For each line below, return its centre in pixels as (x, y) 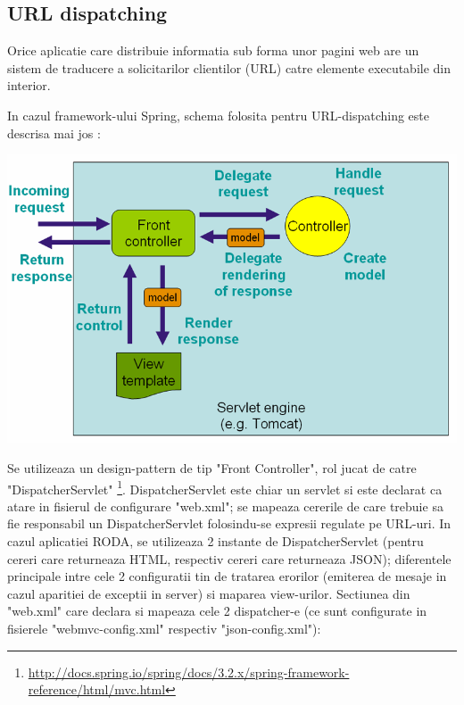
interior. (29, 85)
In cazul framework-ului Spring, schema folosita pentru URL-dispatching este (218, 115)
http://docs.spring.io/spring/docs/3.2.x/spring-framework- (189, 672)
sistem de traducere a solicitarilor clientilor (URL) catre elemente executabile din (229, 67)
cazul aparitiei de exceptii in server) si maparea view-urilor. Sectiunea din (209, 593)
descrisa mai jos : (54, 133)
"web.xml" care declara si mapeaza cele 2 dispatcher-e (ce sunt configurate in (217, 611)
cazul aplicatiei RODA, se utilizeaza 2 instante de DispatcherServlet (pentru (215, 540)
